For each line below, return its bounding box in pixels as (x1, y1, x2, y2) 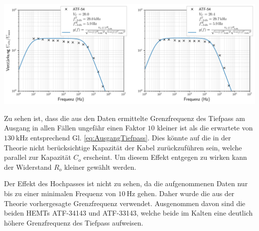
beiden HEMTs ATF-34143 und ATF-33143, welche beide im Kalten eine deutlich (4, 208, 253, 218)
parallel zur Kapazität (4, 152, 71, 162)
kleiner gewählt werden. (64, 161, 136, 172)
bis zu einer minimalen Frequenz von (4, 188, 116, 199)
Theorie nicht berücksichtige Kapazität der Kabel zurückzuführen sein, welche (4, 142, 242, 152)
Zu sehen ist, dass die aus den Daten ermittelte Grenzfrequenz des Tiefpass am (4, 113, 245, 123)
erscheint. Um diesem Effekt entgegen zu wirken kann (83, 152, 247, 162)
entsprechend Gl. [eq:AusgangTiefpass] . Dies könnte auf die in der (30, 132, 231, 143)
